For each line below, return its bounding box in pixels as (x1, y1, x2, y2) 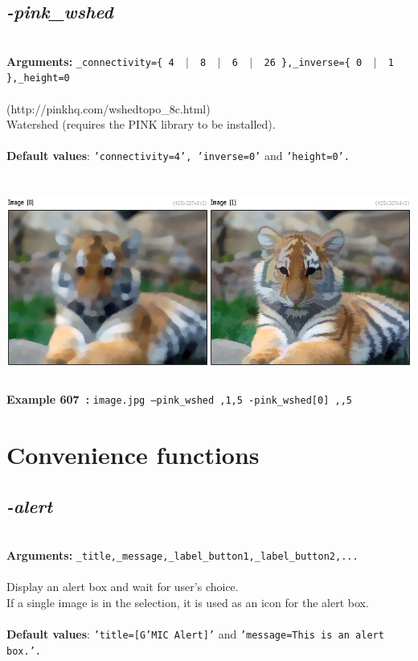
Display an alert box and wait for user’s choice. (6, 578, 239, 595)
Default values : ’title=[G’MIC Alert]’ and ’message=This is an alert (6, 626, 384, 643)
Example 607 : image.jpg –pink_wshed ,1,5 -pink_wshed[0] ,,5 (6, 391, 352, 408)
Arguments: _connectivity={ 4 (6, 52, 174, 69)
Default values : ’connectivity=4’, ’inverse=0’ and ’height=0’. (6, 147, 350, 164)
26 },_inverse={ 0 (264, 56, 363, 68)
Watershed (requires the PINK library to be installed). (6, 116, 276, 133)
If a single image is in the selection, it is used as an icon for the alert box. (6, 593, 369, 610)
